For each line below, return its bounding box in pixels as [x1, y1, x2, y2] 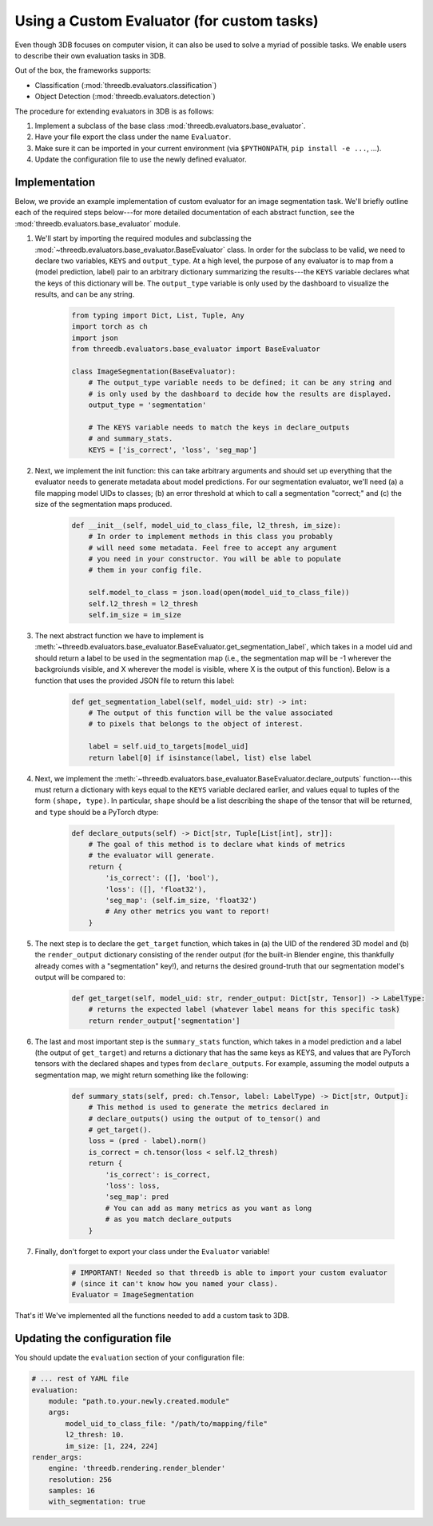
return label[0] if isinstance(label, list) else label [88, 753, 312, 762]
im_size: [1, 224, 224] [65, 1441, 159, 1451]
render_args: [31, 1452, 83, 1461]
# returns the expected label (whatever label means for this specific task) [88, 1005, 401, 1014]
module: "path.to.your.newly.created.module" [48, 1396, 230, 1405]
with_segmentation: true [48, 1497, 146, 1507]
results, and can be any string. [34, 290, 135, 299]
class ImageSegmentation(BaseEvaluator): [71, 367, 236, 376]
